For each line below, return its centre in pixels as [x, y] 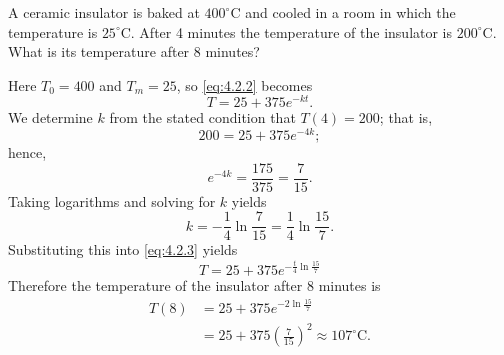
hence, [27, 152]
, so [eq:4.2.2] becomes [244, 84]
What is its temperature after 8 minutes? [134, 51]
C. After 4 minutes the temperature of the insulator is [286, 31]
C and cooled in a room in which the [343, 12]
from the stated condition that [202, 117]
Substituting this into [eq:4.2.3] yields [123, 249]
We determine [50, 117]
